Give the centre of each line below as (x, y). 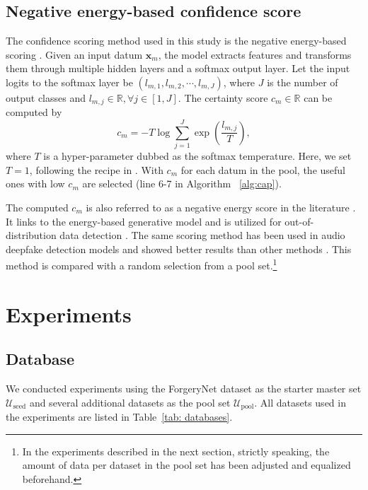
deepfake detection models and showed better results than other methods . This (179, 249)
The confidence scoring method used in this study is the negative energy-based (176, 41)
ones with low (35, 183)
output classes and (46, 97)
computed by (34, 112)
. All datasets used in (300, 402)
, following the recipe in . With (96, 169)
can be (318, 97)
